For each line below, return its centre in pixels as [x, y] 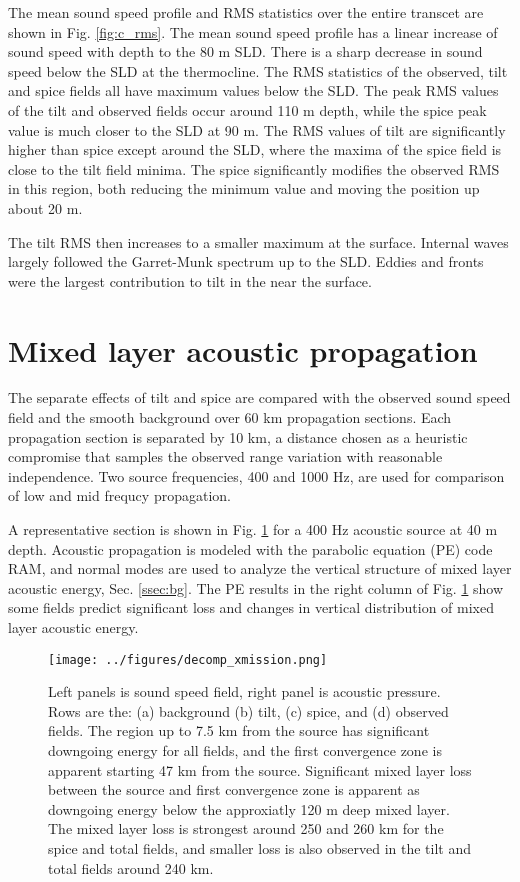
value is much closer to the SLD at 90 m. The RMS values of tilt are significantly [257, 129]
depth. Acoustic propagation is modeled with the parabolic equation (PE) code [250, 548]
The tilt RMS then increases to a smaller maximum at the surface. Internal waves [258, 241]
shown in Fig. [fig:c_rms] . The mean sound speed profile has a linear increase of [253, 31]
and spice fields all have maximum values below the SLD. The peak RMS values [253, 90]
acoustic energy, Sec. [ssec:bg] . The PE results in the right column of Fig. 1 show [256, 587]
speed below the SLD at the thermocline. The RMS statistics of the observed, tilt [258, 70]
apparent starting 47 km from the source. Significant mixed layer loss [260, 769]
